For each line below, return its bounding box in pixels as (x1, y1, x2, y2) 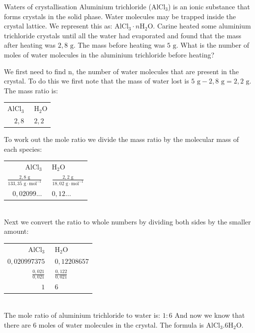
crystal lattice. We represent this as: (4, 21, 113, 31)
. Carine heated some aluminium (153, 21, 251, 31)
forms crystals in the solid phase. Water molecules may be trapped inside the (4, 11, 236, 21)
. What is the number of (176, 40, 250, 50)
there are (4, 319, 31, 330)
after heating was (4, 40, 56, 50)
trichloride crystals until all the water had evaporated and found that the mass (4, 30, 242, 40)
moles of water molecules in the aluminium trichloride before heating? (4, 49, 215, 59)
